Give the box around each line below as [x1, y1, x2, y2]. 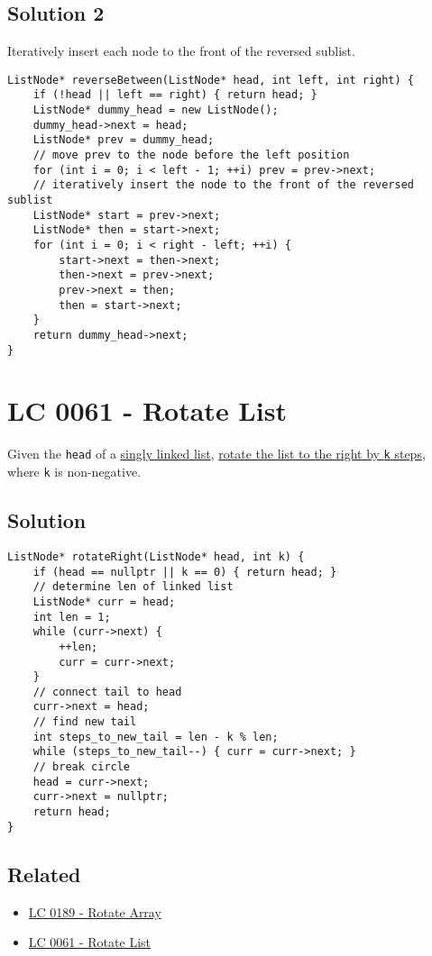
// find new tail [32, 715, 137, 729]
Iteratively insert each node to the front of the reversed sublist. [7, 41, 355, 60]
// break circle [32, 760, 131, 774]
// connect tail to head [32, 685, 182, 698]
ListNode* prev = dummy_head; [32, 133, 215, 147]
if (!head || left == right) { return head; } [32, 88, 317, 102]
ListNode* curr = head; [32, 595, 176, 608]
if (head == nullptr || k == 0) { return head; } [32, 565, 337, 578]
